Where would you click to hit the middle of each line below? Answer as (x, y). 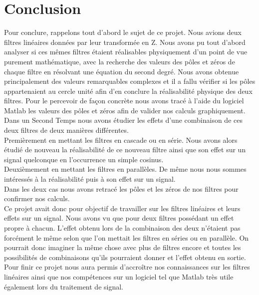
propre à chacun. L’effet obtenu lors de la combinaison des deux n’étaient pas (122, 228)
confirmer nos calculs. (37, 198)
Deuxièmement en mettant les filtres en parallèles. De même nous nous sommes (125, 169)
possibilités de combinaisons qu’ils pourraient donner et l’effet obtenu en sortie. (125, 257)
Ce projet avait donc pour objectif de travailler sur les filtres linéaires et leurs (122, 208)
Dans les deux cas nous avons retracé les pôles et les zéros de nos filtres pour (121, 188)
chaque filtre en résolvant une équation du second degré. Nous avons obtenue (122, 71)
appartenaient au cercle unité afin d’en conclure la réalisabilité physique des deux (128, 91)
